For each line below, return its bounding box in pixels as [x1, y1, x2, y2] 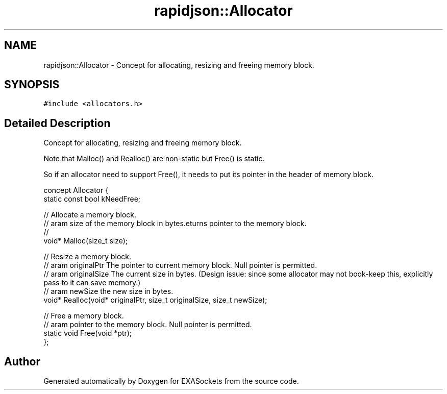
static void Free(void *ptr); [43, 329, 132, 338]
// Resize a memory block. [43, 252, 132, 261]
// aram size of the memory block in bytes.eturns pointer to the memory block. [43, 219, 307, 228]
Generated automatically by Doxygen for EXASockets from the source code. [43, 377, 299, 386]
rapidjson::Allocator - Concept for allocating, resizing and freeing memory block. [43, 60, 314, 69]
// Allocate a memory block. [43, 210, 137, 219]
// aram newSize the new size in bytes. [43, 287, 173, 296]
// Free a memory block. [43, 311, 124, 321]
